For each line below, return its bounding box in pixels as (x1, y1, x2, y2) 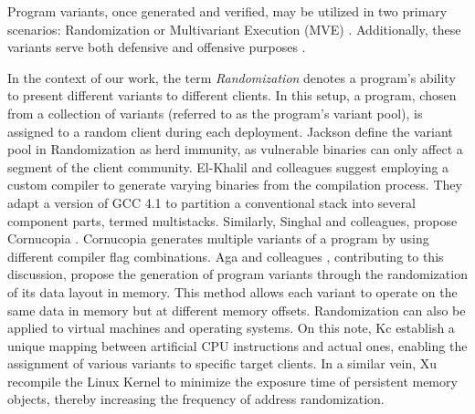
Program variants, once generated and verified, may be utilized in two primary (7, 2, 448, 20)
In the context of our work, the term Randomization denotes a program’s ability (7, 67, 456, 87)
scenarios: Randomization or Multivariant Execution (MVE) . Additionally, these (7, 19, 461, 38)
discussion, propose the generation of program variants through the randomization (7, 264, 468, 284)
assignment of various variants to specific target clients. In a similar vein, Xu (7, 354, 438, 373)
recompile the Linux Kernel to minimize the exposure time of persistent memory (7, 371, 458, 390)
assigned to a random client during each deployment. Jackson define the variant (7, 121, 453, 140)
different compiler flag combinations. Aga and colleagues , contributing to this (7, 246, 444, 265)
